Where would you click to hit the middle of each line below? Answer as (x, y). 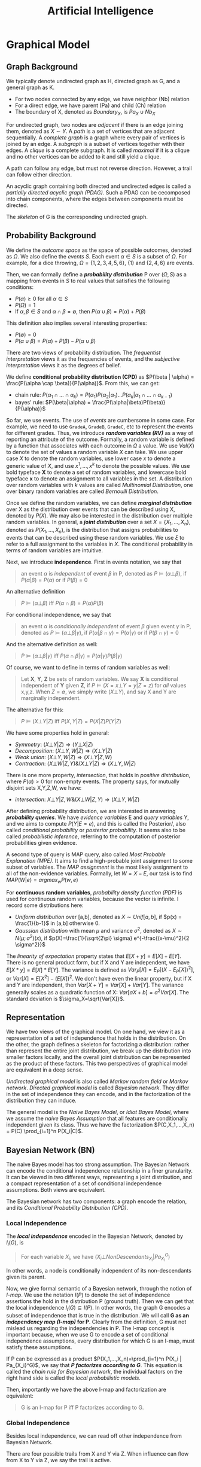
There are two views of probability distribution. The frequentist (83, 352)
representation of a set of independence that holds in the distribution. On (96, 1038)
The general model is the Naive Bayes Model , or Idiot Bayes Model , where (98, 1112)
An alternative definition (36, 591)
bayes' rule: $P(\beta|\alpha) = (53, 403)
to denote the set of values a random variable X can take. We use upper (95, 452)
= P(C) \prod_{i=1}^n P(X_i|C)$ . (45, 1131)
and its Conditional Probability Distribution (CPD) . (67, 1208)
